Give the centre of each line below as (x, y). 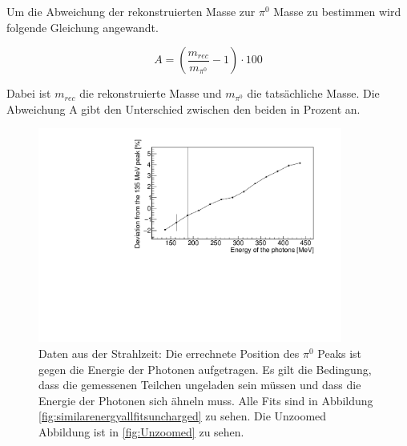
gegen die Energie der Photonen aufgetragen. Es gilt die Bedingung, (205, 369)
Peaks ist (340, 354)
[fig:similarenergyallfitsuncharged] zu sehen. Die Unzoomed (183, 416)
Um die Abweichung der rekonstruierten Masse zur (131, 11)
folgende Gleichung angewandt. (83, 27)
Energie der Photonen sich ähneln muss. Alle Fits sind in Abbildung (206, 400)
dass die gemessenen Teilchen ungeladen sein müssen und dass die (200, 385)
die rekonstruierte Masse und (151, 93)
